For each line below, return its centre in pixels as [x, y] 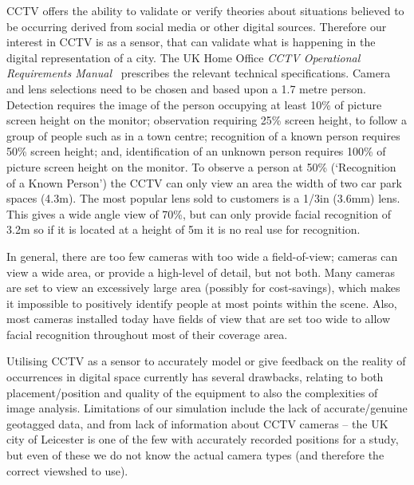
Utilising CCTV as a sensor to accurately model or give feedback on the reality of [206, 361]
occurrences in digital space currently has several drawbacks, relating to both [195, 377]
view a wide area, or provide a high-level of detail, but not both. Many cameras [201, 272]
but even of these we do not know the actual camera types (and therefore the [195, 455]
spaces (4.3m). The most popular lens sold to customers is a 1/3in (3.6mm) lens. [203, 198]
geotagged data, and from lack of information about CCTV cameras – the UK [197, 423]
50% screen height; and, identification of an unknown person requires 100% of [196, 151]
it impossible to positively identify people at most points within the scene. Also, [202, 303]
